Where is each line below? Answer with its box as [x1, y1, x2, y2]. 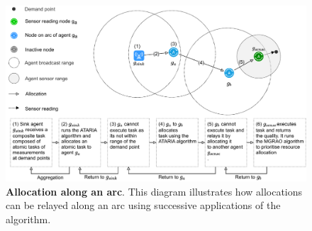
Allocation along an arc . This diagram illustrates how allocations [6, 184, 303, 198]
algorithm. [6, 211, 51, 226]
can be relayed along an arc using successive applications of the [6, 198, 281, 213]
